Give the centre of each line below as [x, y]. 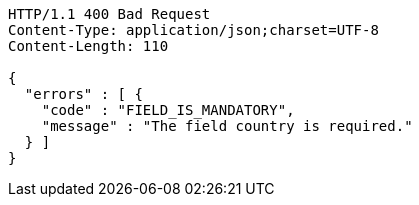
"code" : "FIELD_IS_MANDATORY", [168, 110]
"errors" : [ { [83, 94]
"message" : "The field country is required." [227, 126]
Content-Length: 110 [88, 46]
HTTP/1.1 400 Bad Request [109, 14]
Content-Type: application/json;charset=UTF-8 [193, 30]
